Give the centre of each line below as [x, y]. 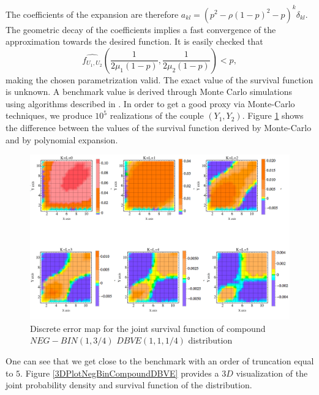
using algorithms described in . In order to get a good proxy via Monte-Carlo [150, 103]
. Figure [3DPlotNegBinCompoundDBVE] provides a [120, 373]
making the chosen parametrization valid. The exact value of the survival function [159, 79]
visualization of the [272, 373]
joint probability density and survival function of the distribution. [129, 385]
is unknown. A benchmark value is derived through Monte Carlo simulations [149, 92]
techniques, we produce [49, 115]
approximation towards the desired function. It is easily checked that [134, 41]
